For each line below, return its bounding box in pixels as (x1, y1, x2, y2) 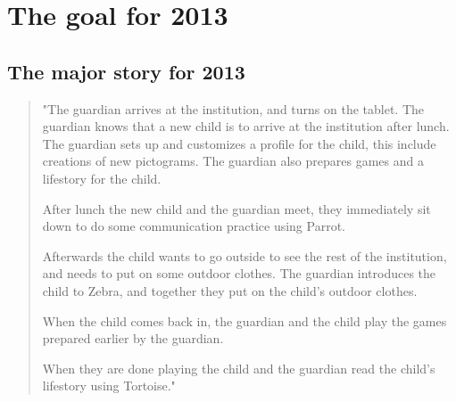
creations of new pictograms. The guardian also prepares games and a (42, 152, 424, 170)
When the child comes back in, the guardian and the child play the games (42, 311, 447, 330)
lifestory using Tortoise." (42, 376, 176, 395)
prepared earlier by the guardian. (42, 329, 224, 348)
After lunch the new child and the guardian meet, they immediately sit (42, 199, 431, 217)
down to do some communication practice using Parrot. (42, 217, 345, 235)
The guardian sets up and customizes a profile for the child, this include (42, 134, 436, 152)
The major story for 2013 (7, 57, 245, 85)
